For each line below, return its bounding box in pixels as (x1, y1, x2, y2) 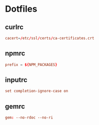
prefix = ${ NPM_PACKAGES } (5, 62, 57, 67)
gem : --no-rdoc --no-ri (5, 115, 53, 120)
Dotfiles (5, 3, 37, 15)
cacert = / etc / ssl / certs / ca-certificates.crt (5, 36, 95, 41)
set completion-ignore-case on (5, 89, 68, 94)
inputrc (5, 76, 28, 84)
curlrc (5, 23, 24, 31)
